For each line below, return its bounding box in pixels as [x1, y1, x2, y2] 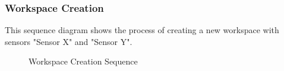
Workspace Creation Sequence [29, 55, 138, 67]
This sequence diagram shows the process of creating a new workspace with [5, 24, 279, 36]
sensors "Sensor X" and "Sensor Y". [5, 35, 132, 47]
